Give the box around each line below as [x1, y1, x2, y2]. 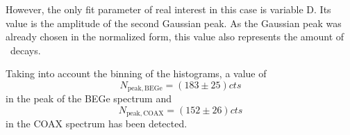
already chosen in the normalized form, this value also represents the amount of [6, 29, 344, 44]
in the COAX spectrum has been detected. [6, 116, 187, 131]
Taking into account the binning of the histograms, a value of [6, 66, 267, 81]
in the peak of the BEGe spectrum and [6, 91, 172, 106]
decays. [10, 42, 41, 57]
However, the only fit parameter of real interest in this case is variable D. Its [6, 2, 331, 16]
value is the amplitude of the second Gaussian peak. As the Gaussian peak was [6, 15, 342, 30]
